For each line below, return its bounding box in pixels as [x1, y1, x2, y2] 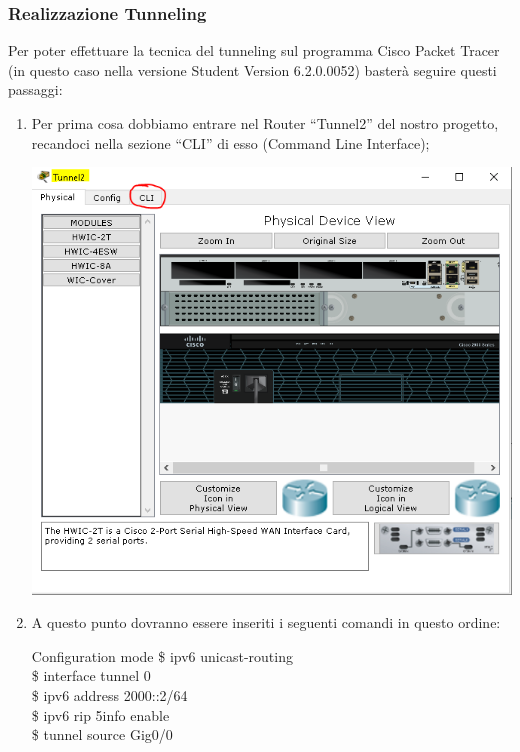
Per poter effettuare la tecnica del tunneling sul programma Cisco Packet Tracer [8, 40, 500, 61]
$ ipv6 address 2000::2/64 [31, 684, 188, 705]
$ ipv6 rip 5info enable [31, 704, 170, 725]
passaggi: [8, 79, 63, 100]
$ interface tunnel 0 [31, 665, 151, 686]
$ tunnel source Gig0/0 [31, 724, 173, 745]
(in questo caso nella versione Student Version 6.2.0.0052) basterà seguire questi [8, 59, 497, 80]
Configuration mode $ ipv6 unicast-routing [31, 645, 293, 666]
